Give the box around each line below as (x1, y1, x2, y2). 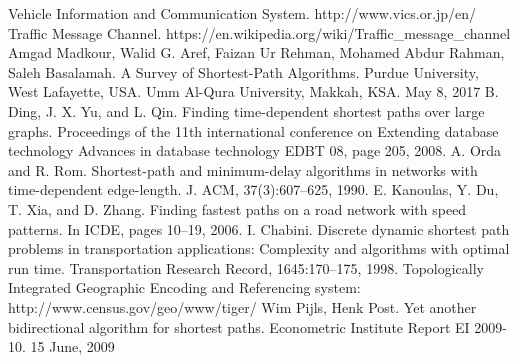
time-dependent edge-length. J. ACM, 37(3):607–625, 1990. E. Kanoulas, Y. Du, (8, 179, 499, 200)
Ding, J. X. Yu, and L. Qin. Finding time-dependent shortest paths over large (8, 100, 485, 121)
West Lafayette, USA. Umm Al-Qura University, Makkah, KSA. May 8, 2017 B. (8, 81, 499, 102)
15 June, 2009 (30, 336, 115, 357)
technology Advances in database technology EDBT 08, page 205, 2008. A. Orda (8, 140, 502, 161)
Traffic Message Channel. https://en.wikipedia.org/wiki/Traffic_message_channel (8, 22, 511, 43)
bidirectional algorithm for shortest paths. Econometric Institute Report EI (8, 316, 470, 337)
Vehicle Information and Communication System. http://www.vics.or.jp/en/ (8, 3, 477, 23)
